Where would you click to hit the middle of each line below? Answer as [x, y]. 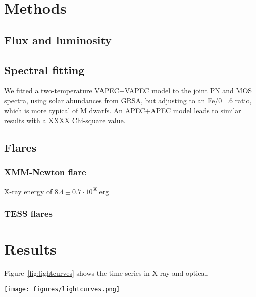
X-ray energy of [28, 191]
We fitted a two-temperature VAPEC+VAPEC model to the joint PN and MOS [128, 91]
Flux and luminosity [58, 40]
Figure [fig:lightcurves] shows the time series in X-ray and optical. [107, 273]
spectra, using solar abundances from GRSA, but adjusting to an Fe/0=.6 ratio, [128, 100]
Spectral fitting [44, 69]
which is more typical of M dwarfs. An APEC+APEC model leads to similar [123, 110]
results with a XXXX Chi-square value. [65, 120]
